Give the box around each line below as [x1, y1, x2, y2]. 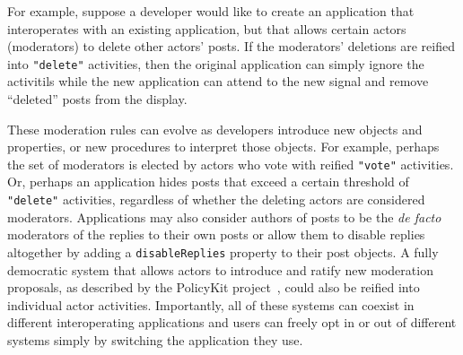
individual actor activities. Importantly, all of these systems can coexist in [7, 295, 415, 314]
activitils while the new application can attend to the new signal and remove [7, 72, 429, 91]
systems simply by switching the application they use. [7, 330, 303, 349]
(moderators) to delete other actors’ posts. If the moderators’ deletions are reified [7, 37, 455, 56]
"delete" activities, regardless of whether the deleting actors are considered [7, 190, 425, 209]
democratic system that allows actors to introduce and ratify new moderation [7, 260, 433, 279]
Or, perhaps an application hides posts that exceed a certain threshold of [7, 172, 409, 191]
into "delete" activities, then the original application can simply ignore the [7, 54, 424, 73]
